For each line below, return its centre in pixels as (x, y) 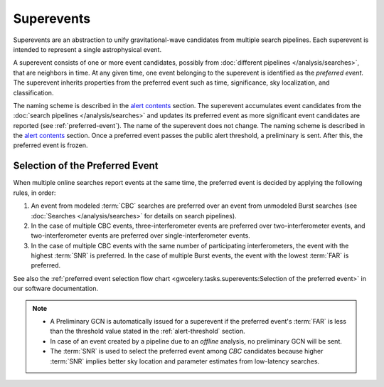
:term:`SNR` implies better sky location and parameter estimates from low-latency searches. (185, 361)
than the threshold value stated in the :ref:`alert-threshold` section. (148, 332)
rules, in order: (34, 193)
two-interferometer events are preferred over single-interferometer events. (140, 235)
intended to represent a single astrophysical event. (87, 49)
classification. (33, 92)
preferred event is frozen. (50, 145)
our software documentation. (56, 289)
